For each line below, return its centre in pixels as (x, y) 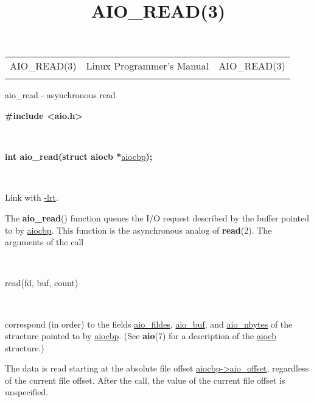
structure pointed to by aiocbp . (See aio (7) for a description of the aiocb (141, 336)
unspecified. (27, 392)
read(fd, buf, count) (42, 283)
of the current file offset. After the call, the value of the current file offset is (145, 380)
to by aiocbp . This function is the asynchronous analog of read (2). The (138, 230)
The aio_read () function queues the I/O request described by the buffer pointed (157, 217)
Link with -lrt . (32, 197)
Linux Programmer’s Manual (148, 66)
